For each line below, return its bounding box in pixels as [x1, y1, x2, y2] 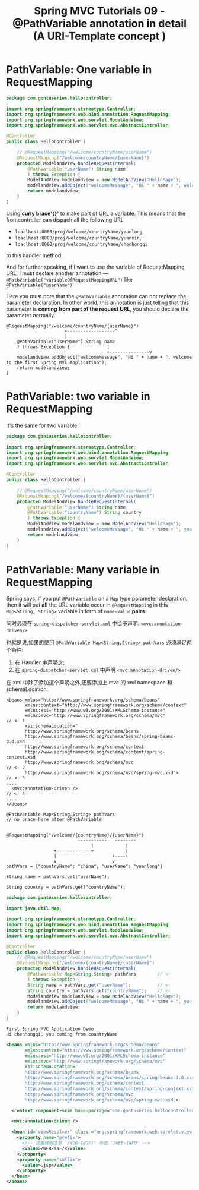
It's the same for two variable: [6, 422, 79, 429]
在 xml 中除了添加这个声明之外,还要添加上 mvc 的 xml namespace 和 [6, 679, 173, 686]
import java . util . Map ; [6, 905, 62, 911]
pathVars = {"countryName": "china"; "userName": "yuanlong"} [6, 863, 163, 870]
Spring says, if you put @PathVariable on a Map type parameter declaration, [6, 595, 188, 602]
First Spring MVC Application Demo [6, 1026, 94, 1032]
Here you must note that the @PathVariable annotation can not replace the [6, 292, 187, 299]
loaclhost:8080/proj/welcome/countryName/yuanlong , [14, 228, 144, 235]
